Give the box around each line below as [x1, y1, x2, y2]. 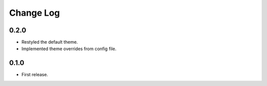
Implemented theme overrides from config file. [21, 46, 117, 52]
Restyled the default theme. [21, 39, 78, 45]
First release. [21, 72, 48, 78]
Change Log [9, 7, 60, 18]
